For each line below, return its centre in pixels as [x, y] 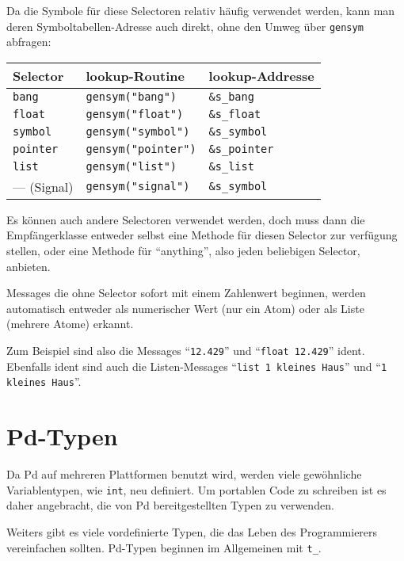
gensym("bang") [131, 96]
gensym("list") [131, 166]
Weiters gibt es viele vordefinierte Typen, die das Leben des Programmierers [192, 531]
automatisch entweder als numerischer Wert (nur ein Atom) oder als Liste [185, 308]
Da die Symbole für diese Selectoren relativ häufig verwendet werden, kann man [201, 10]
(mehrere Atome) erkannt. [70, 324]
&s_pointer [241, 149]
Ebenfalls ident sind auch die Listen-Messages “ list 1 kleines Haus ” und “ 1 [197, 366]
